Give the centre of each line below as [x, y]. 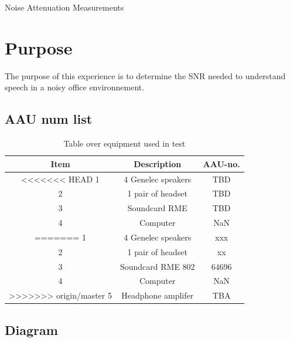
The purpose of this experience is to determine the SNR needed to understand [145, 75]
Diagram [31, 329]
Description [158, 163]
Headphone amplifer [158, 295]
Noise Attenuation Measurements [64, 7]
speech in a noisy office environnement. [75, 87]
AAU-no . [221, 163]
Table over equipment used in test [124, 143]
